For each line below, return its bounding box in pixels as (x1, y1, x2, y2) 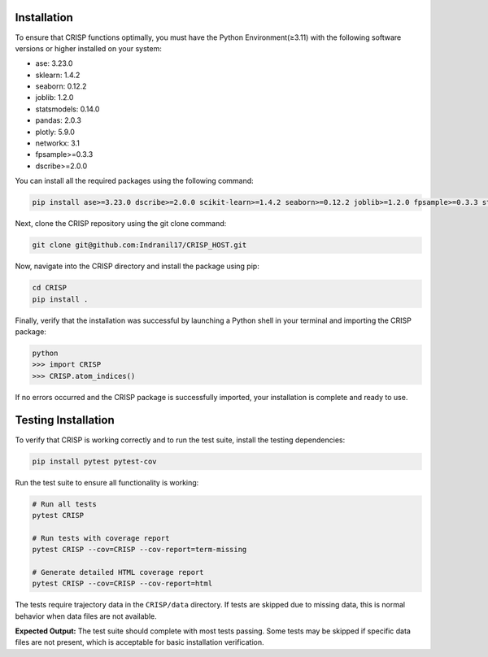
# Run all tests (32, 499, 98, 508)
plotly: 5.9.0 (35, 127, 75, 137)
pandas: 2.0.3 (35, 115, 81, 125)
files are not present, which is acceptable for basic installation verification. (15, 637, 264, 647)
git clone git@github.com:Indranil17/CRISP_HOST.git (32, 241, 247, 250)
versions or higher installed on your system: (15, 43, 162, 53)
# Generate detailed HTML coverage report (32, 568, 204, 577)
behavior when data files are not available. (15, 611, 158, 621)
